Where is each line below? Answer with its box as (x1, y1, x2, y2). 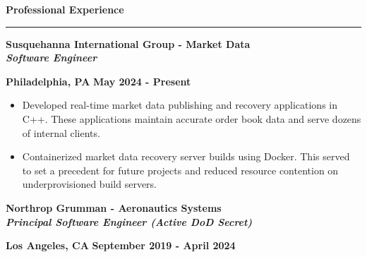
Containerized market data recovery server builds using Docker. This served (22, 149, 350, 164)
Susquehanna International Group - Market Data (6, 36, 251, 51)
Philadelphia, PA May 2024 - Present (6, 73, 191, 88)
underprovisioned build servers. (22, 177, 157, 191)
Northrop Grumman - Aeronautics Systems (6, 200, 222, 215)
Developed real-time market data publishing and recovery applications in (22, 97, 337, 112)
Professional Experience (6, 2, 124, 16)
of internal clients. (22, 125, 100, 140)
